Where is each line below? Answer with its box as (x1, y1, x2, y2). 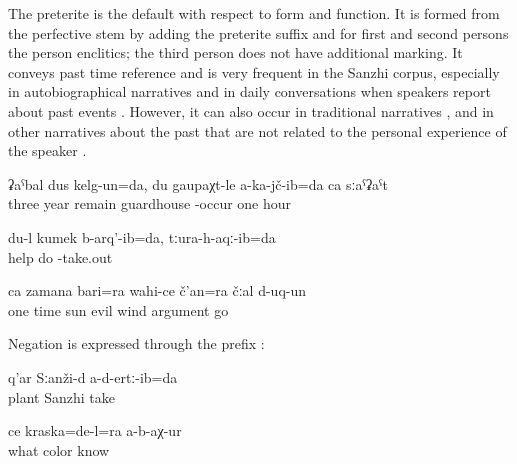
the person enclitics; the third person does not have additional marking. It (8, 42, 463, 63)
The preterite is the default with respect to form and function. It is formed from (8, 3, 500, 23)
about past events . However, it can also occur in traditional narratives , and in (8, 100, 494, 121)
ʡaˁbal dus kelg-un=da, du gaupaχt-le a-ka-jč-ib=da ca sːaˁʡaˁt (8, 173, 389, 194)
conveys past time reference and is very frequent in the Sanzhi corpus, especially (8, 61, 500, 82)
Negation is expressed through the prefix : (8, 333, 265, 354)
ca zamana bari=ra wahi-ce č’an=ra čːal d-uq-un (8, 280, 307, 301)
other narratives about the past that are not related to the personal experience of (8, 120, 507, 141)
